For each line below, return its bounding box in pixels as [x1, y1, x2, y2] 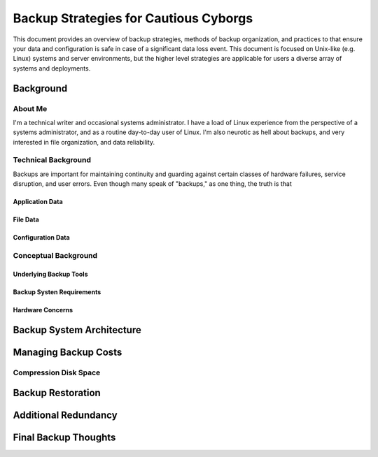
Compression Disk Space [13, 368, 101, 377]
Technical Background [13, 155, 91, 165]
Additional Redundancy [13, 409, 118, 421]
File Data [13, 215, 40, 224]
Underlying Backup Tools [13, 270, 88, 278]
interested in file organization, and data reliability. [13, 138, 155, 146]
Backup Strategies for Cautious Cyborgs [13, 10, 253, 26]
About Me [13, 103, 48, 113]
